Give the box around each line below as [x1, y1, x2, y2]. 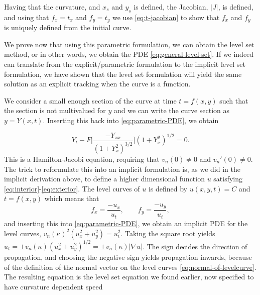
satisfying [213, 173, 243, 184]
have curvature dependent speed [4, 281, 103, 291]
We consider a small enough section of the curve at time [4, 95, 177, 106]
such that [219, 95, 248, 106]
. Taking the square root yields [120, 228, 215, 238]
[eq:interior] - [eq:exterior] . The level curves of [4, 183, 140, 193]
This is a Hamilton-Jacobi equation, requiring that [4, 154, 160, 164]
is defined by [148, 183, 187, 193]
